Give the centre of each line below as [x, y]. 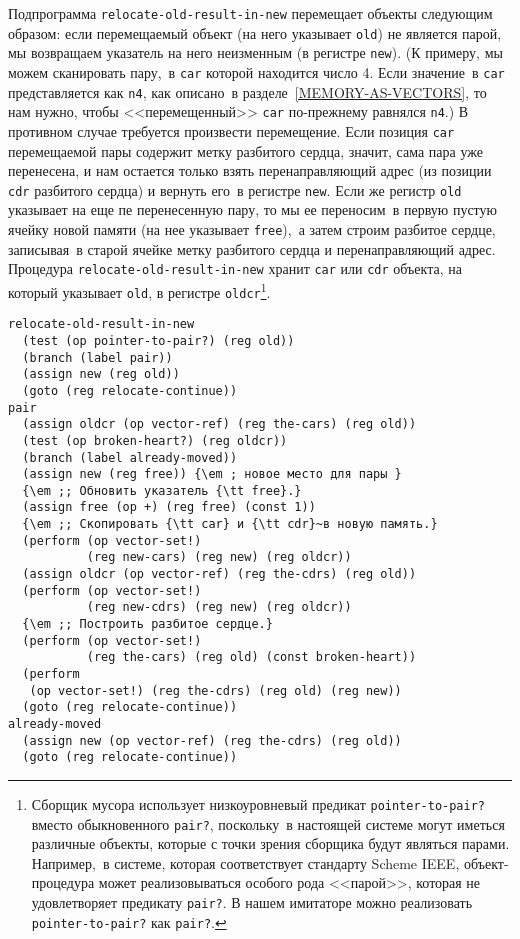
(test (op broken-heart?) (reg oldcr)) [155, 440]
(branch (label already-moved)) [130, 457]
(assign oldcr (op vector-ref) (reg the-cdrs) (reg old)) [219, 574]
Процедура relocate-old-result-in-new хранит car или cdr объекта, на [235, 268]
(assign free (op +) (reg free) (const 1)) [169, 507]
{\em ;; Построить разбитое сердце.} [147, 624]
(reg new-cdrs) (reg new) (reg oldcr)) [219, 607]
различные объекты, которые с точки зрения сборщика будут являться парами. [270, 843]
